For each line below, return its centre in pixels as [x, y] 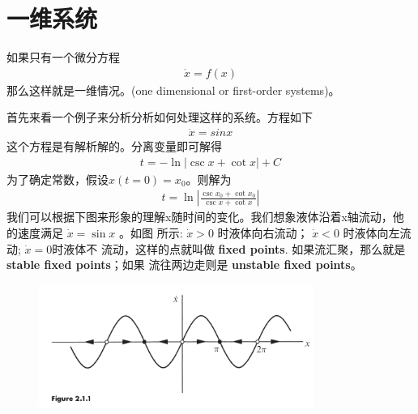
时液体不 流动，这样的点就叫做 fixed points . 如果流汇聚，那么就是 [229, 248]
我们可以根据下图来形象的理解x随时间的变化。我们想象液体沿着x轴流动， [200, 217]
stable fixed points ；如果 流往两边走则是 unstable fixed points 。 [184, 265]
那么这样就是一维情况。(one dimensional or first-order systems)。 [173, 90]
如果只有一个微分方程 [63, 57]
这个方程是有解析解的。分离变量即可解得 [114, 146]
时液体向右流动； [263, 233]
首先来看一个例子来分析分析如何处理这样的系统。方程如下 [160, 117]
